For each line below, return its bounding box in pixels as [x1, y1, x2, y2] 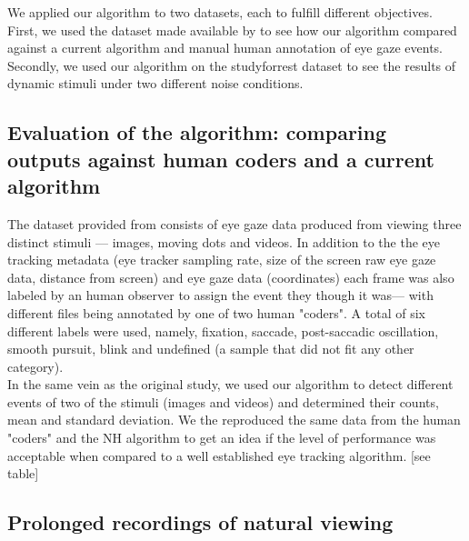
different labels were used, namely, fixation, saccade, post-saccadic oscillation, [7, 321, 439, 340]
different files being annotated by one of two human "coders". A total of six [7, 303, 425, 322]
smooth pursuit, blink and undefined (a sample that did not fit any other [7, 339, 414, 358]
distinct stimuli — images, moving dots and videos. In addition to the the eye [7, 232, 440, 251]
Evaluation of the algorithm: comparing [7, 118, 387, 146]
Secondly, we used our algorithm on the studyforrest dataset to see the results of [7, 55, 456, 75]
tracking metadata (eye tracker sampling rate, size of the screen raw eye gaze [7, 250, 436, 269]
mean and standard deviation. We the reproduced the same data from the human [7, 410, 461, 429]
